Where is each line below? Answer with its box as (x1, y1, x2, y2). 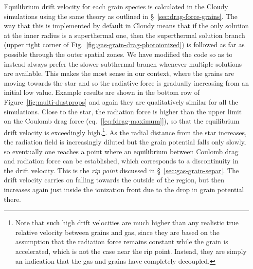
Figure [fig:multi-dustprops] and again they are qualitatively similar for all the (4, 96, 238, 107)
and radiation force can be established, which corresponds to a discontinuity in (4, 156, 239, 166)
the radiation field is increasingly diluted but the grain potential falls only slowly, (4, 136, 246, 146)
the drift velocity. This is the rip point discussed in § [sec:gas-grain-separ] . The (4, 165, 239, 175)
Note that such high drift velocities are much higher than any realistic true (15, 217, 239, 228)
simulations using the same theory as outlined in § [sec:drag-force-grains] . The (4, 11, 237, 21)
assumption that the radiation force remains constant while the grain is (15, 236, 228, 247)
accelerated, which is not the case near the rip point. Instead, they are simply (15, 246, 247, 256)
